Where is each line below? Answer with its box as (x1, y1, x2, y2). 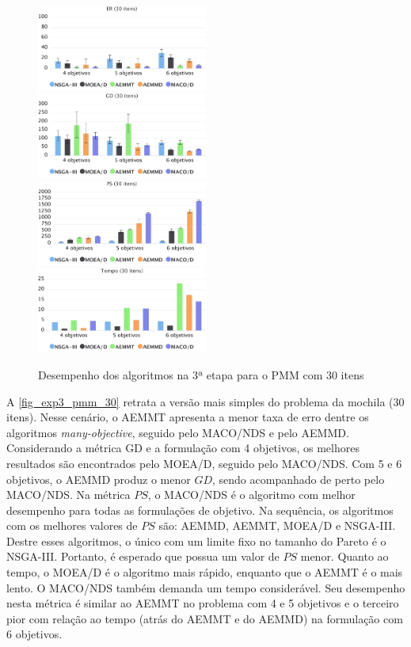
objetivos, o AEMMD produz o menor (6, 470, 191, 487)
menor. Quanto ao (300, 548, 389, 565)
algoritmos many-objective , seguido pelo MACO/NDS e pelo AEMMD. (6, 424, 349, 440)
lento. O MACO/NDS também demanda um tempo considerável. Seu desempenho (6, 579, 405, 596)
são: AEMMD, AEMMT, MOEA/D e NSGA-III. (158, 517, 396, 534)
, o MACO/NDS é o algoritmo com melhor (147, 486, 356, 503)
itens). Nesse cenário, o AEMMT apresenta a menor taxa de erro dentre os (6, 409, 369, 425)
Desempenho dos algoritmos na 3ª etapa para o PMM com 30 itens (38, 366, 364, 382)
